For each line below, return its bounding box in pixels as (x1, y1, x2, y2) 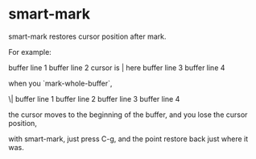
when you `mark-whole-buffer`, (8, 78, 113, 88)
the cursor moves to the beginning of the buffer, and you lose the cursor (8, 110, 248, 119)
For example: (8, 47, 52, 56)
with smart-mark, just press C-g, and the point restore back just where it (8, 134, 249, 144)
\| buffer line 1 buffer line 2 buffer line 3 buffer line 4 (8, 94, 180, 103)
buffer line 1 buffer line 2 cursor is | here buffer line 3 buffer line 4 (8, 62, 225, 73)
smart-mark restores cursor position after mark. (8, 31, 167, 41)
